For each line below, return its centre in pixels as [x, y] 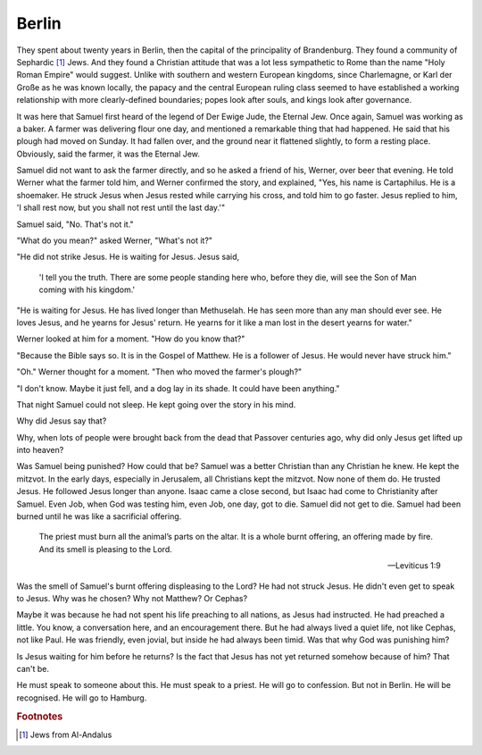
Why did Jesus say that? [62, 421]
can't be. [33, 668]
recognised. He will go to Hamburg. [82, 698]
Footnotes [40, 717]
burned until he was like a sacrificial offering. [99, 516]
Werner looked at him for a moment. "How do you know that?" [131, 339]
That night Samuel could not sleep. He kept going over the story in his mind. [156, 404]
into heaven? [40, 450]
